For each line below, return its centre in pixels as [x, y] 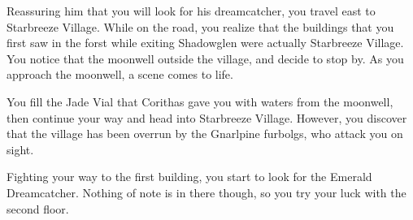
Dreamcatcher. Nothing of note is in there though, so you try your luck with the [206, 192]
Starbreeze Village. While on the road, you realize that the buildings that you [200, 26]
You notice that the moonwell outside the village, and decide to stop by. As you [205, 58]
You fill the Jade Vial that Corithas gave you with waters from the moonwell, [200, 101]
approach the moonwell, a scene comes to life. [120, 74]
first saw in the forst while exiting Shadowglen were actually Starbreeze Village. [205, 43]
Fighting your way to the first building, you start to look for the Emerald [189, 177]
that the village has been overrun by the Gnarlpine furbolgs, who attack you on [205, 134]
